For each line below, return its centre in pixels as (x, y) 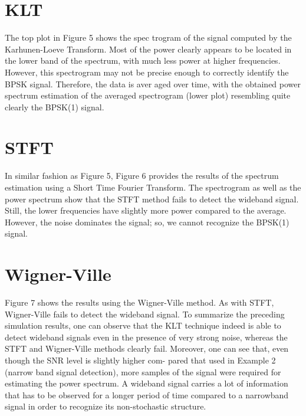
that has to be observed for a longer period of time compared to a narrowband (147, 394)
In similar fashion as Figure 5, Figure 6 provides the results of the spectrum (142, 176)
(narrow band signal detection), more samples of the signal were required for (143, 371)
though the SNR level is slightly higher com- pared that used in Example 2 (140, 360)
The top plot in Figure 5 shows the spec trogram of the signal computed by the (148, 37)
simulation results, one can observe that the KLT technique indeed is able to (143, 325)
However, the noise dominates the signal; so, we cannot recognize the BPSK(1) (147, 222)
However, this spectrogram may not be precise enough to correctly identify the (147, 72)
